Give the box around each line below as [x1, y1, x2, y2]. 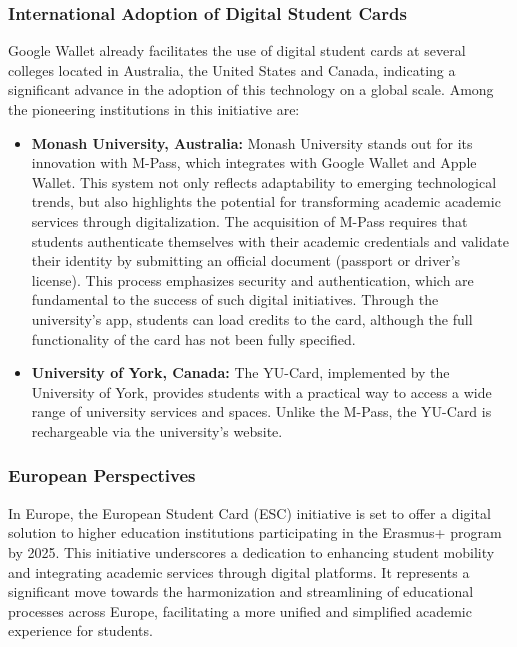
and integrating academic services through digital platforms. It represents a [8, 561, 470, 582]
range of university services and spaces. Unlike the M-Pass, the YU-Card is [31, 401, 492, 422]
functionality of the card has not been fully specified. [31, 328, 356, 349]
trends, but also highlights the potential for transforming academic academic [31, 191, 501, 212]
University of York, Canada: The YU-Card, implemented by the [31, 362, 450, 383]
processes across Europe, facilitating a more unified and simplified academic [8, 600, 472, 621]
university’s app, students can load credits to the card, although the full [31, 308, 473, 329]
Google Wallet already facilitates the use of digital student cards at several [8, 40, 466, 61]
